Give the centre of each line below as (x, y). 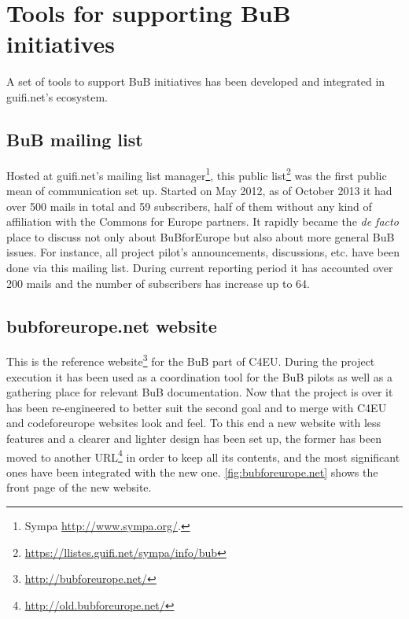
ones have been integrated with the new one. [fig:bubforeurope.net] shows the (192, 472)
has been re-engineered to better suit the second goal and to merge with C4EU (197, 407)
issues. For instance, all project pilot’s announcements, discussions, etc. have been (203, 252)
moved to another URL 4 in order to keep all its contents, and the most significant (203, 455)
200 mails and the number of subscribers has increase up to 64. (158, 283)
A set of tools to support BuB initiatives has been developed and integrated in (196, 81)
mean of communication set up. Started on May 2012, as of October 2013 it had (199, 190)
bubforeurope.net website (112, 325)
